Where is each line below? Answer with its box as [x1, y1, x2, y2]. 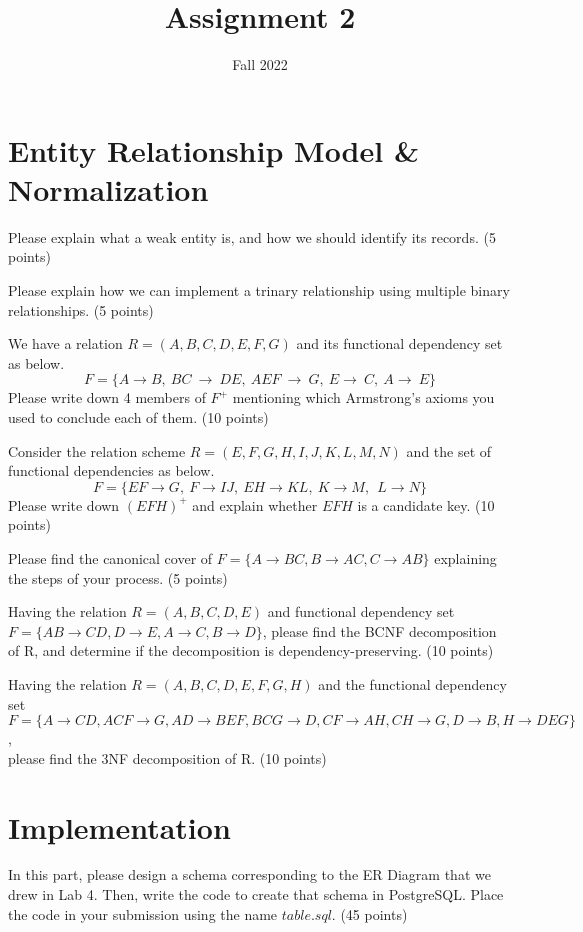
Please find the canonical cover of [8, 547, 213, 568]
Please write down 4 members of [8, 387, 206, 408]
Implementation [8, 806, 231, 847]
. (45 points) [331, 903, 408, 924]
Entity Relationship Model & [8, 129, 419, 170]
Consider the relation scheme [8, 440, 186, 461]
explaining [434, 547, 497, 568]
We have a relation [8, 333, 123, 354]
